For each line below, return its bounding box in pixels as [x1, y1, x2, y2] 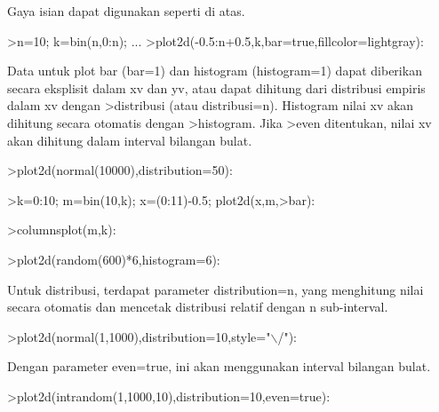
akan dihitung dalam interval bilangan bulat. [7, 131, 252, 149]
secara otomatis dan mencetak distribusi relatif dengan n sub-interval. [7, 297, 388, 316]
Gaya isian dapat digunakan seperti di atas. [7, 2, 245, 20]
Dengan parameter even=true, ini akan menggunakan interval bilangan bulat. [7, 357, 431, 376]
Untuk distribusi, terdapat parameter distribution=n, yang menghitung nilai [7, 280, 424, 298]
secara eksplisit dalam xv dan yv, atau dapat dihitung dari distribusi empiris [7, 78, 426, 97]
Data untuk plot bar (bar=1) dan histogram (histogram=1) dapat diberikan [7, 61, 422, 80]
